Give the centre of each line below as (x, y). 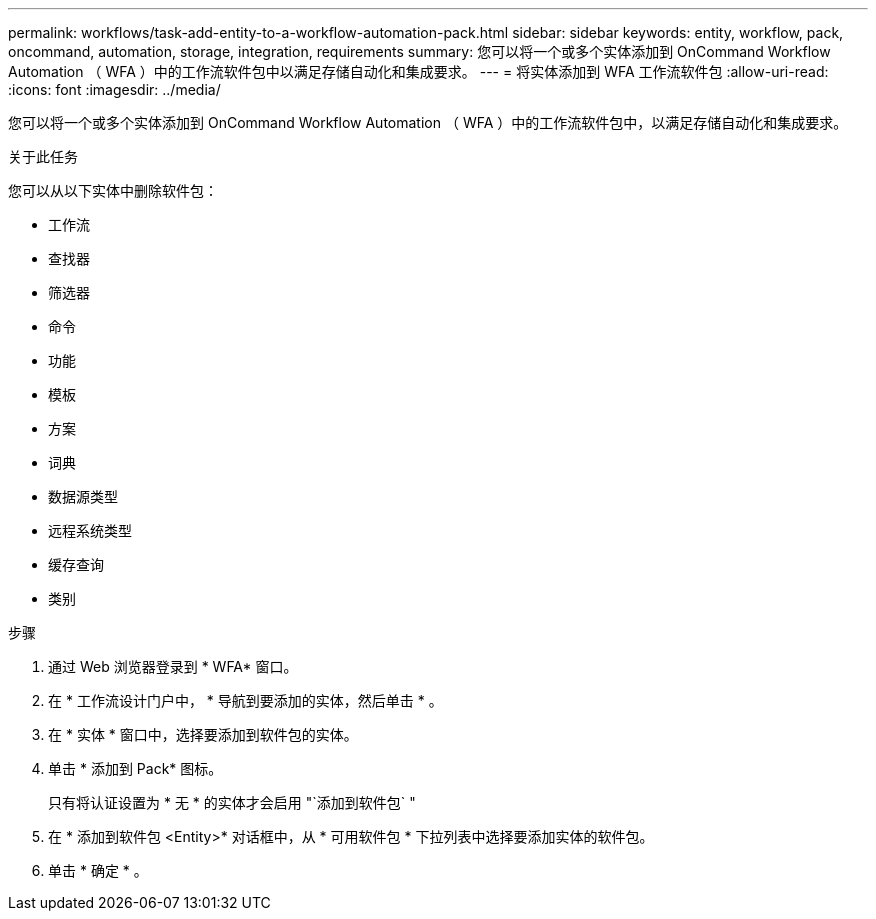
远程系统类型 (90, 530)
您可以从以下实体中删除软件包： (113, 190)
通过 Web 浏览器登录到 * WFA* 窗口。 (173, 666)
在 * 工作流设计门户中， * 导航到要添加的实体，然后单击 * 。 (245, 700)
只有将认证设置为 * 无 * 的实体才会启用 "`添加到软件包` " (232, 802)
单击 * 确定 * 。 (98, 870)
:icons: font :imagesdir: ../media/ (114, 89)
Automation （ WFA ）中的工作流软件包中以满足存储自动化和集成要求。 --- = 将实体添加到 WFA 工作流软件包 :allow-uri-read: (418, 71)
